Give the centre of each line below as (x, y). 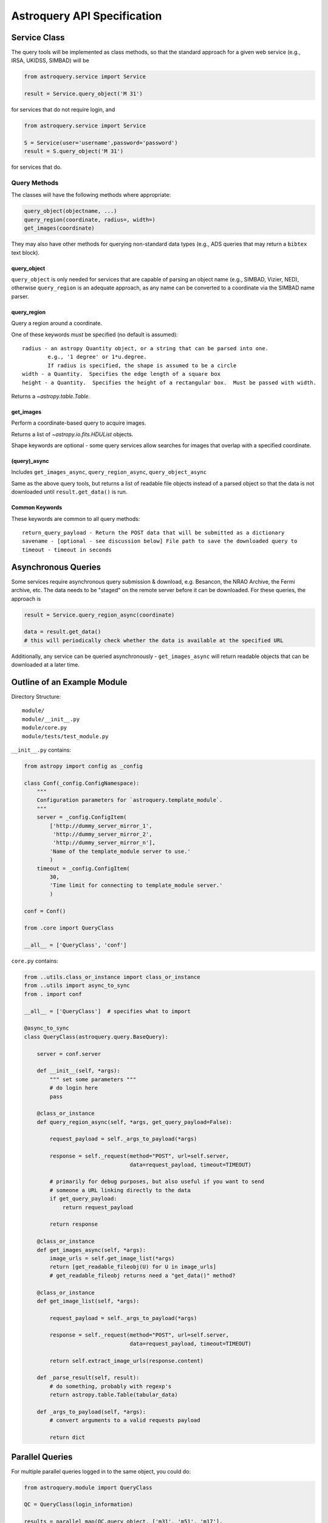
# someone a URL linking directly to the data (120, 1190)
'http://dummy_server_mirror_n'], (104, 843)
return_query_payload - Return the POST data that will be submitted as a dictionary (153, 533)
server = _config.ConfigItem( (82, 817)
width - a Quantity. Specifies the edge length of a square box (121, 374)
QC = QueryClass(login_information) (79, 1504)
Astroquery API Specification (87, 16)
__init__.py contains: (41, 750)
